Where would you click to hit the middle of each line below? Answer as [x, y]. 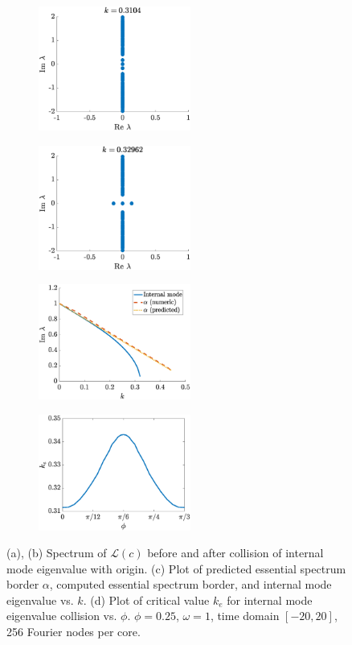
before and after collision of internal [235, 553]
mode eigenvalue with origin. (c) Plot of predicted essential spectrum [176, 568]
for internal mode [270, 600]
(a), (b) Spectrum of [57, 553]
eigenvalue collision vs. [62, 616]
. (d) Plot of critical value [146, 600]
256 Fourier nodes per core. [74, 632]
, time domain [245, 616]
